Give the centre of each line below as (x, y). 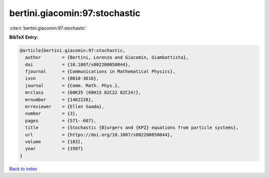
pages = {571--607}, (61, 121)
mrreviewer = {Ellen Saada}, (65, 107)
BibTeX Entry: (24, 37)
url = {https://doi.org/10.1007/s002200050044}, (99, 135)
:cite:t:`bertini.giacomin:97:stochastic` (48, 28)
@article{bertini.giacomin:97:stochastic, (72, 50)
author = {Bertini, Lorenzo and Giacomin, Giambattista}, (107, 57)
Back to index (23, 168)
